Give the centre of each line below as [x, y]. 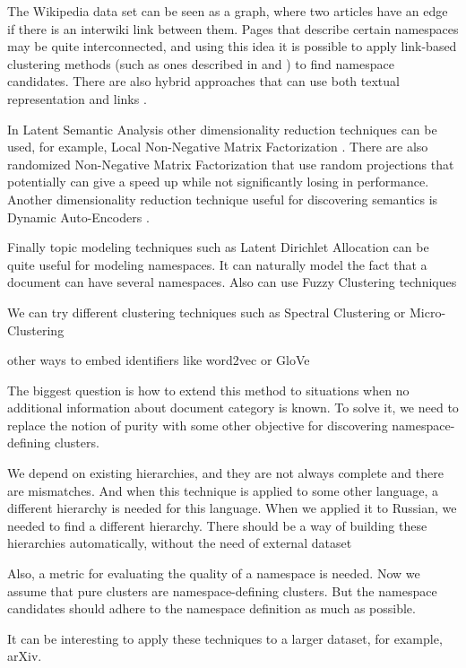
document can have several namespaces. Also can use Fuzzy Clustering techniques [232, 282]
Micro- [427, 312]
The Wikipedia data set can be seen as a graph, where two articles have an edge [228, 11]
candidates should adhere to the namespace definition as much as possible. [211, 608]
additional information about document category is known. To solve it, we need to [233, 408]
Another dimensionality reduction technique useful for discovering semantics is [223, 199]
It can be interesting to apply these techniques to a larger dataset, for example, [225, 638]
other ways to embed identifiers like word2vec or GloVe [159, 360]
